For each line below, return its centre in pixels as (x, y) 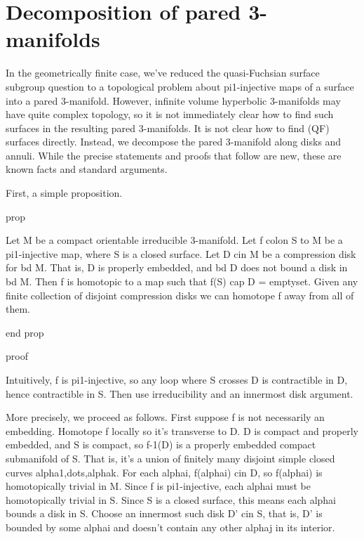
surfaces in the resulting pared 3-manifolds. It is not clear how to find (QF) (168, 128)
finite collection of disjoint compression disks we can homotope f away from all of (180, 295)
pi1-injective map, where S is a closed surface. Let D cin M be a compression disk (181, 253)
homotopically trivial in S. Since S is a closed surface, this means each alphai (171, 499)
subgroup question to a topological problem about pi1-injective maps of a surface (180, 86)
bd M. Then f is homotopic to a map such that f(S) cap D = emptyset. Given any (182, 281)
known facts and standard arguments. (87, 169)
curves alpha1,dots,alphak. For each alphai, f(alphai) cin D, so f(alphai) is (164, 472)
